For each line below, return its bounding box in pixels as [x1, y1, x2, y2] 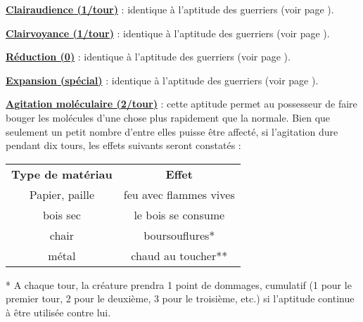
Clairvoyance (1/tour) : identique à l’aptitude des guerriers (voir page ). [6, 25, 330, 40]
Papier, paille [29, 186, 95, 202]
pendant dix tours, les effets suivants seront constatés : [6, 138, 241, 153]
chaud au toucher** [131, 247, 228, 264]
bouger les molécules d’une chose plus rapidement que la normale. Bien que [6, 110, 331, 124]
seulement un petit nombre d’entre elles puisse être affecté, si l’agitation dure [6, 124, 338, 139]
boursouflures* [144, 226, 215, 243]
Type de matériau [11, 165, 113, 182]
